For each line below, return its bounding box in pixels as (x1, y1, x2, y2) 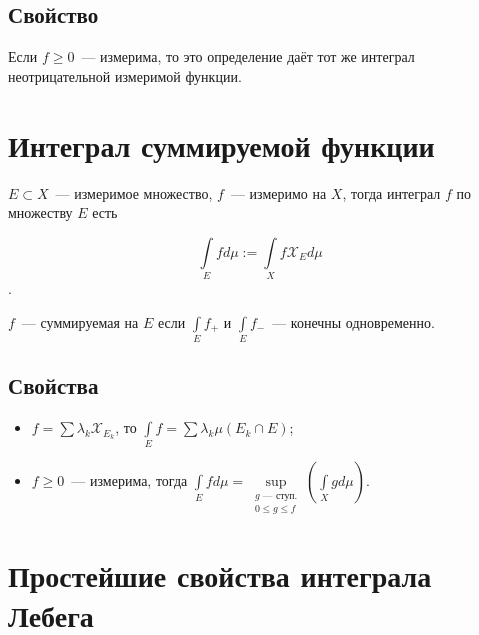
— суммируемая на (21, 311, 139, 332)
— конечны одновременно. (272, 311, 435, 332)
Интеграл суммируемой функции (8, 124, 435, 165)
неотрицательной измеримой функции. (8, 65, 242, 86)
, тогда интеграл (342, 182, 441, 203)
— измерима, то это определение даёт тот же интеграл (81, 46, 415, 67)
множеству (8, 202, 73, 223)
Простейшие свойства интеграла (8, 555, 432, 596)
